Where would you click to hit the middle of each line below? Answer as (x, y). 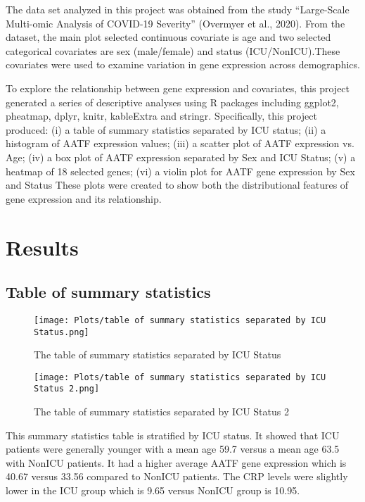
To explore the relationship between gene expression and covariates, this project (178, 88)
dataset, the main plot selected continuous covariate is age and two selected (168, 37)
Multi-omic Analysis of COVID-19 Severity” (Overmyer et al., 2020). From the (175, 23)
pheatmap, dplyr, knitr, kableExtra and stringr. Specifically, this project (161, 116)
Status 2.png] (67, 389)
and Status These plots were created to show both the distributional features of (177, 185)
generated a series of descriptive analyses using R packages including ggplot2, (172, 102)
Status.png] (62, 332)
